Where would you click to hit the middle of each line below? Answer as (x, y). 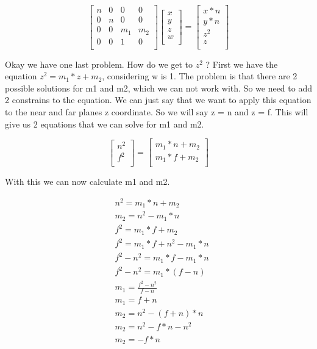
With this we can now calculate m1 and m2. (87, 182)
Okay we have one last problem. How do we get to (99, 64)
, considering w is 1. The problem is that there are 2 (200, 76)
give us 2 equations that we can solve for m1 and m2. (105, 124)
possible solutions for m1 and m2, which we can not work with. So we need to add (158, 88)
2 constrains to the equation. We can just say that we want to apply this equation (158, 100)
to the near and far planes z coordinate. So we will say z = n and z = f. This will (157, 112)
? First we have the (242, 64)
